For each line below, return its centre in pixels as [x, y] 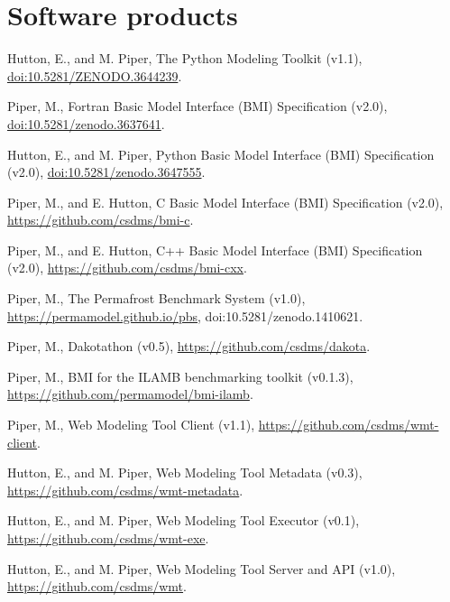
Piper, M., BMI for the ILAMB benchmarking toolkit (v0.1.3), [180, 376]
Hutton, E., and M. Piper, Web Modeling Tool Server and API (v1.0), [202, 568]
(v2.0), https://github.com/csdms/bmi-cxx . [127, 268]
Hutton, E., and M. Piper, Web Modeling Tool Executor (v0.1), [184, 520]
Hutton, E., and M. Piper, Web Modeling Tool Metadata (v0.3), [185, 472]
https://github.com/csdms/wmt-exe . [108, 538]
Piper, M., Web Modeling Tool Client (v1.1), [131, 425]
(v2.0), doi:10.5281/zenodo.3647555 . [106, 172]
